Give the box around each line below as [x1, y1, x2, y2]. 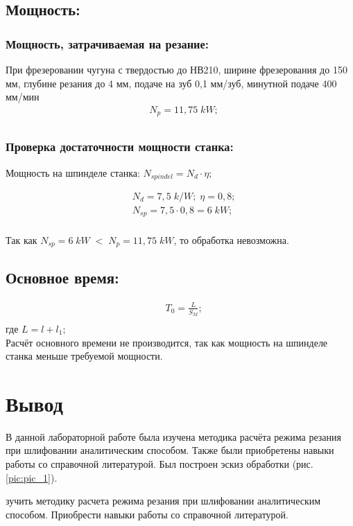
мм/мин [6, 89, 40, 104]
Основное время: [6, 267, 119, 288]
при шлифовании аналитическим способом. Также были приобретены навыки [6, 443, 334, 457]
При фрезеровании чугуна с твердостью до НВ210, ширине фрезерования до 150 [6, 62, 347, 76]
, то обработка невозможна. [173, 232, 289, 247]
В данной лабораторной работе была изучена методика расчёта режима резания [6, 429, 341, 444]
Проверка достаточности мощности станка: [6, 138, 234, 155]
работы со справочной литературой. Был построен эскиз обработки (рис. [6, 457, 313, 471]
